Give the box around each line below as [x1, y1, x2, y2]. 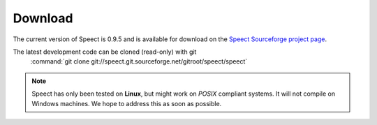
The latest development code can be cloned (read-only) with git [13, 47, 197, 56]
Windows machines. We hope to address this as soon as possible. [31, 99, 222, 108]
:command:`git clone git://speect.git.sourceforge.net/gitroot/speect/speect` [30, 57, 248, 66]
